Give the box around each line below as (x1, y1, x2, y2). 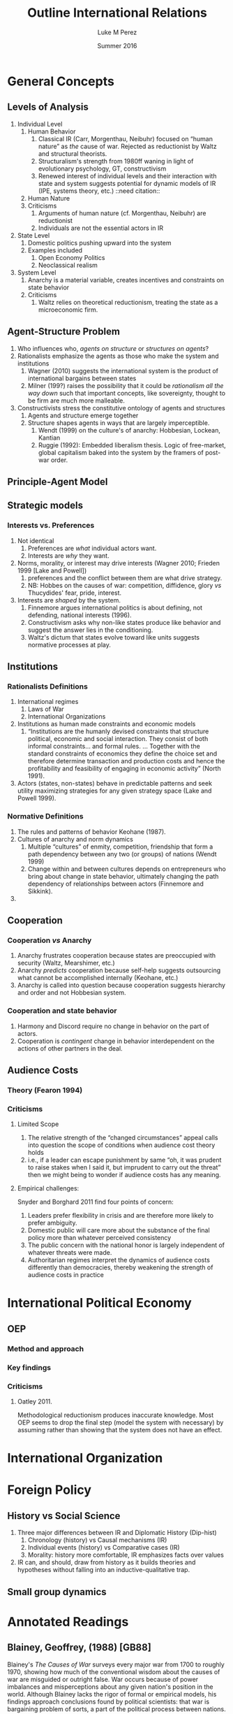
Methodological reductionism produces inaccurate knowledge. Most (17, 1411, 214, 1419)
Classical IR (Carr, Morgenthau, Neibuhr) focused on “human (38, 134, 213, 143)
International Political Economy (7, 1295, 192, 1311)
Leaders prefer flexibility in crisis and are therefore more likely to (27, 1211, 214, 1220)
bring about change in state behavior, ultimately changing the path (27, 872, 219, 880)
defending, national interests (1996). (27, 610, 132, 619)
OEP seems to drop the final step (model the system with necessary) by (17, 1418, 224, 1427)
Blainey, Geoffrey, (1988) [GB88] (7, 1641, 151, 1654)
